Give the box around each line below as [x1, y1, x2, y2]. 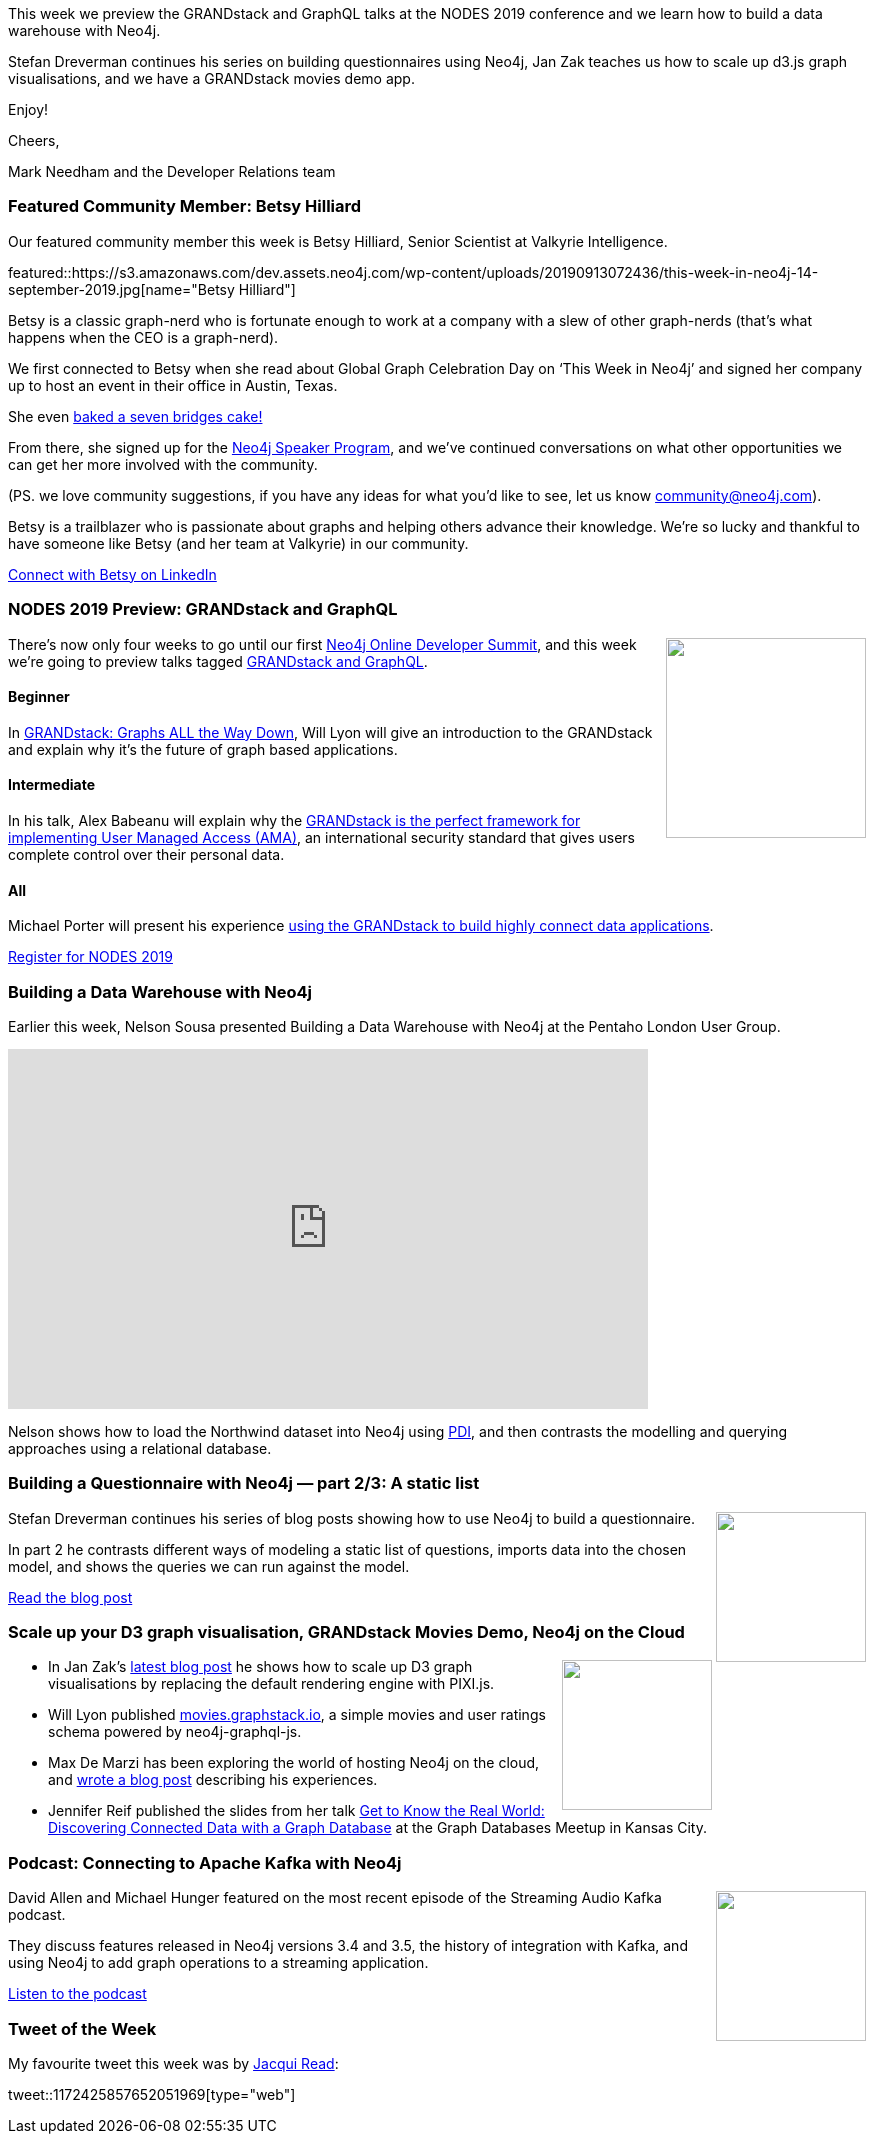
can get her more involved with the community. [8, 455, 318, 473]
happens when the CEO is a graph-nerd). [8, 328, 279, 346]
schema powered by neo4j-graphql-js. [48, 1723, 302, 1741]
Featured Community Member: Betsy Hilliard [8, 196, 362, 217]
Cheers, [8, 132, 60, 149]
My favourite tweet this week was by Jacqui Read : [8, 2054, 339, 2072]
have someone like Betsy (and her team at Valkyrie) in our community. [8, 534, 469, 552]
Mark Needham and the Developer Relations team [8, 163, 336, 180]
